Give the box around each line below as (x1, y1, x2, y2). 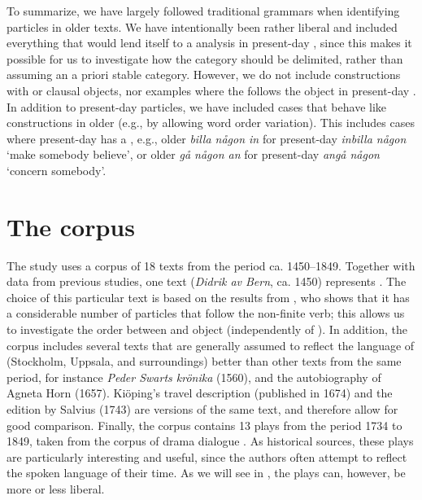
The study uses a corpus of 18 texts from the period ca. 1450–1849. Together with (7, 257, 415, 274)
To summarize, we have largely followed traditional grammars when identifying (7, 2, 400, 19)
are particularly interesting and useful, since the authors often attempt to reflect (7, 448, 407, 465)
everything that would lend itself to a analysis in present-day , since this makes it (7, 34, 412, 51)
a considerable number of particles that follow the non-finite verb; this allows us (7, 305, 405, 322)
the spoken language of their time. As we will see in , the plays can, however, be (7, 464, 406, 481)
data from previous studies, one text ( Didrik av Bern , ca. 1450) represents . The (7, 273, 407, 290)
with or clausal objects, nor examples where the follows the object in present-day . (7, 81, 416, 99)
